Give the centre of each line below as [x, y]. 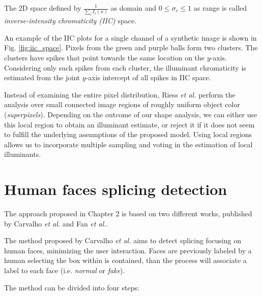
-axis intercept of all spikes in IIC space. [148, 77]
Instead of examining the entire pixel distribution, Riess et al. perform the [120, 94]
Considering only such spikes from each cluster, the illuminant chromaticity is [125, 67]
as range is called [220, 8]
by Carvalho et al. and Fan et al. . [56, 223]
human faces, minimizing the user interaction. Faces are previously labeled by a [128, 250]
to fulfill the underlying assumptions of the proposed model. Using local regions [128, 134]
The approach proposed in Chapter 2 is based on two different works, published [128, 213]
